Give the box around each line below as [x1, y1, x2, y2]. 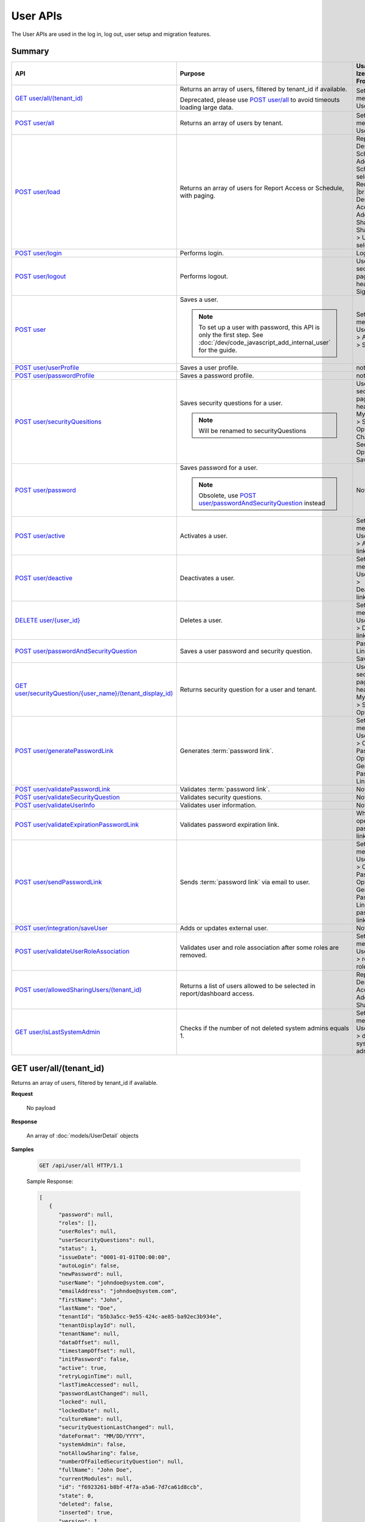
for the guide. [198, 346, 237, 354]
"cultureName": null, [58, 1415, 123, 1423]
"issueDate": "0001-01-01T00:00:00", [58, 1254, 172, 1260]
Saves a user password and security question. [179, 647, 313, 656]
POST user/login [15, 249, 62, 258]
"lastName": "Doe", [58, 1305, 117, 1311]
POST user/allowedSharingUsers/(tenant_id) [15, 986, 142, 994]
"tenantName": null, [58, 1330, 120, 1338]
